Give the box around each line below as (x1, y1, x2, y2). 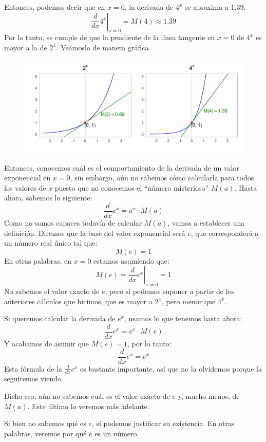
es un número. (94, 428, 139, 438)
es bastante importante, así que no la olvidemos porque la (80, 363, 262, 374)
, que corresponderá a (191, 227, 259, 238)
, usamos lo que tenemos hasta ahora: (124, 313, 242, 324)
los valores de (4, 182, 46, 193)
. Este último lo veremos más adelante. (27, 400, 149, 411)
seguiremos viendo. (4, 373, 63, 384)
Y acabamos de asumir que (4, 338, 89, 348)
